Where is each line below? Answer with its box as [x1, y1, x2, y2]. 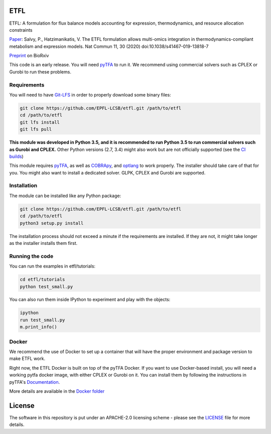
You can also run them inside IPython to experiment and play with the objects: [9, 297, 171, 303]
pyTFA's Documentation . [9, 379, 60, 385]
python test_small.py [20, 284, 73, 289]
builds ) [9, 153, 24, 159]
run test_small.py [20, 317, 65, 323]
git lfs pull [20, 126, 52, 132]
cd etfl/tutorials [20, 277, 65, 283]
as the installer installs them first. [9, 240, 78, 246]
